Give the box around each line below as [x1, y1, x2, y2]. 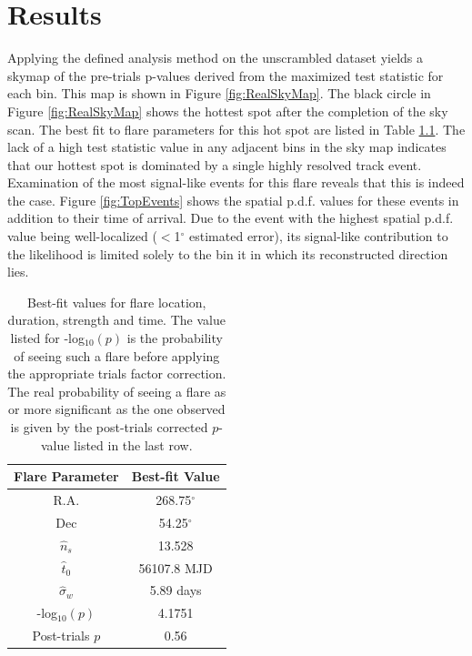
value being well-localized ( [7, 227, 157, 246]
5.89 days [149, 580, 202, 600]
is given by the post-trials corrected [10, 418, 208, 436]
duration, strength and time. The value [7, 310, 226, 329]
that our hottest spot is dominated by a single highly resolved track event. [7, 155, 422, 174]
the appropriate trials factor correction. [7, 364, 226, 383]
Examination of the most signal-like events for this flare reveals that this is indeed [7, 173, 465, 192]
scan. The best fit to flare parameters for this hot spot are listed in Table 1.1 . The [7, 119, 466, 138]
